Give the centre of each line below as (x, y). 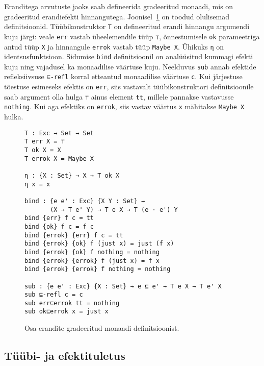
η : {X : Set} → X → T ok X (72, 175)
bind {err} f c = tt (59, 218)
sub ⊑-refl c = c (54, 295)
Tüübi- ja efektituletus (65, 356)
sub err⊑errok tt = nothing (72, 303)
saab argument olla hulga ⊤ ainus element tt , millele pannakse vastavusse (119, 96)
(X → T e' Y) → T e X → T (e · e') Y (114, 210)
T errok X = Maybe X (59, 158)
